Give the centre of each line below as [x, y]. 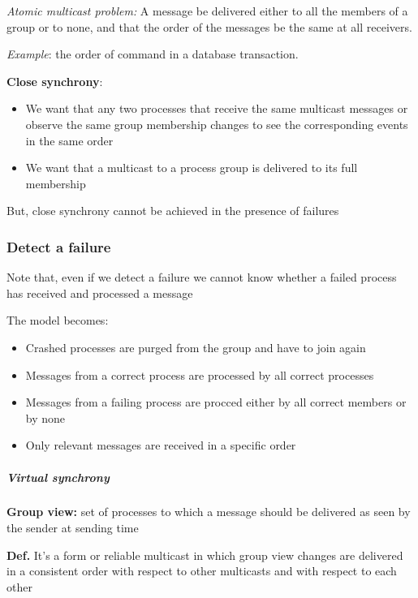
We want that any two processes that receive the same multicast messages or [217, 108]
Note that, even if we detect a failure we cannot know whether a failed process [202, 277]
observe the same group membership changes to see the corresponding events [217, 124]
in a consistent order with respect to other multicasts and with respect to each [202, 571]
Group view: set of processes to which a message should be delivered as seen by [209, 512]
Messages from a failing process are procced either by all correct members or [216, 402]
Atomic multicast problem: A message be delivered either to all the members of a [207, 11]
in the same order [69, 140]
